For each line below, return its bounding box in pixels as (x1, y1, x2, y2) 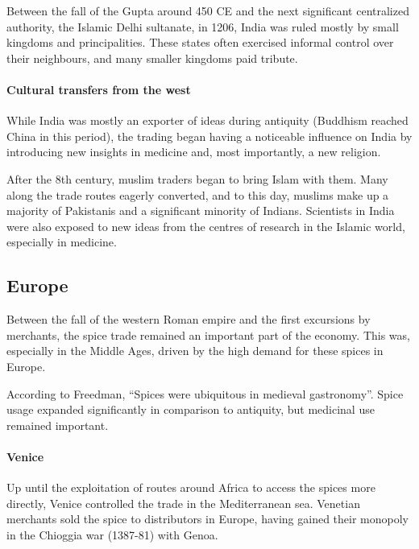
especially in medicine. (6, 233, 117, 250)
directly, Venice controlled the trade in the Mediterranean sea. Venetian (6, 494, 360, 511)
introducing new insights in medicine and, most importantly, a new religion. (6, 143, 381, 160)
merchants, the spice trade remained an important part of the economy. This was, (6, 326, 410, 343)
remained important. (6, 416, 109, 433)
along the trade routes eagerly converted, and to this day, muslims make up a (6, 186, 389, 203)
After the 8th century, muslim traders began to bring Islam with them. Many (6, 170, 388, 187)
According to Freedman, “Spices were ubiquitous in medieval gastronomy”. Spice (6, 385, 404, 402)
